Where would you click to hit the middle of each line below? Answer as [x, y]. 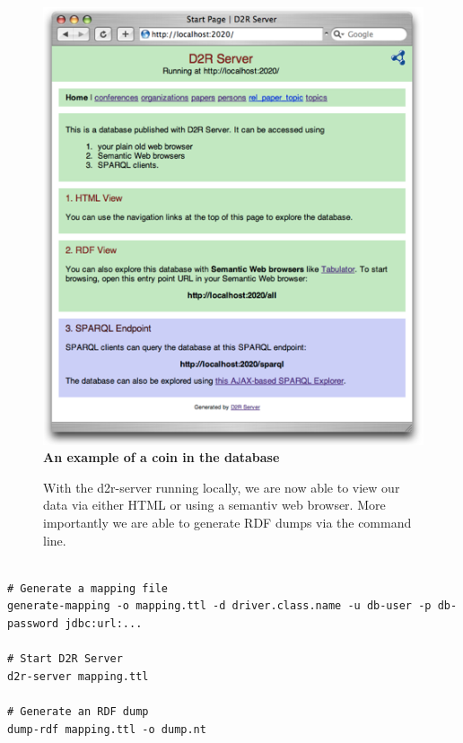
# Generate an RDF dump [78, 711]
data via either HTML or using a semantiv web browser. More [214, 505]
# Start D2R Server [65, 659]
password [33, 623]
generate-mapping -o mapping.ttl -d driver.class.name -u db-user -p [219, 606]
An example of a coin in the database [162, 457]
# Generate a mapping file [87, 588]
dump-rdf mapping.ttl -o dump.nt [107, 729]
